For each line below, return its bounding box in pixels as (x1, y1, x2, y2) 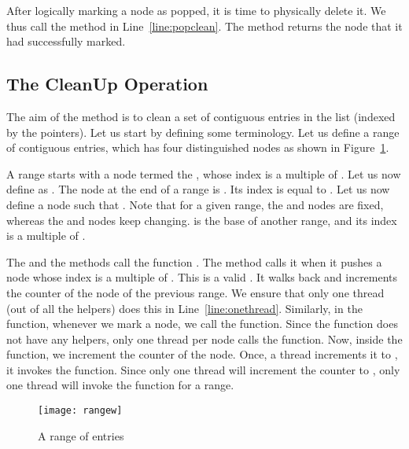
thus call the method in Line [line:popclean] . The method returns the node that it (6, 17, 403, 34)
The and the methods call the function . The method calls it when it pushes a (6, 253, 382, 270)
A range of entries (38, 427, 124, 443)
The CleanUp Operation (6, 72, 208, 96)
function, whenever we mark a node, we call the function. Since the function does (6, 315, 398, 332)
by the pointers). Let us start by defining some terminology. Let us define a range (6, 123, 400, 140)
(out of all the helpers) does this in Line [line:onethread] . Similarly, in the (6, 300, 363, 316)
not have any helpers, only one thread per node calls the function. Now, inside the (6, 330, 403, 347)
